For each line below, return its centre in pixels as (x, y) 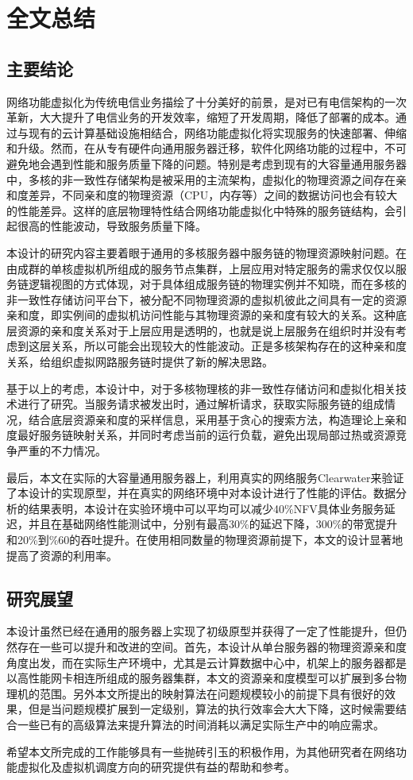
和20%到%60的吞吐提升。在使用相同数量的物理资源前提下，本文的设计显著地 (205, 540)
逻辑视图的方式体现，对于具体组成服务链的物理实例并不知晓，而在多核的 (217, 284)
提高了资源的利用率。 (62, 555)
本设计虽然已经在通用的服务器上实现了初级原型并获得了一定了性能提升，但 (201, 631)
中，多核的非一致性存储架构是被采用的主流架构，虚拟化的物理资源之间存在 (201, 179)
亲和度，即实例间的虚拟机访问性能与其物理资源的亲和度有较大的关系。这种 (201, 315)
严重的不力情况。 (62, 451)
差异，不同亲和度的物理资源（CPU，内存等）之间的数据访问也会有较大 (213, 195)
